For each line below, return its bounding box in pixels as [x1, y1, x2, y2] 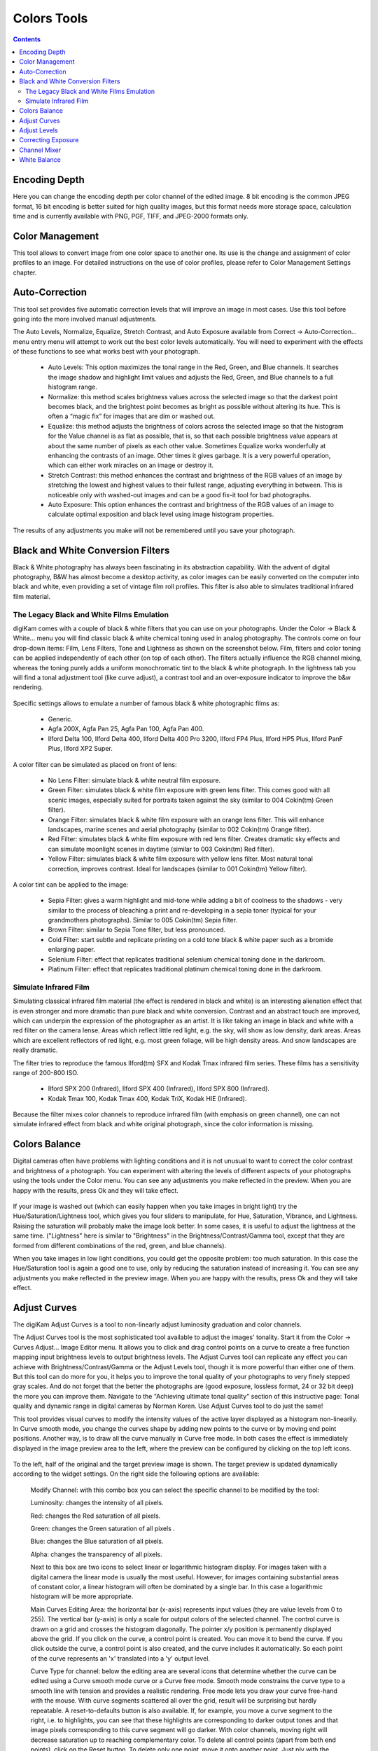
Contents [13, 35, 41, 43]
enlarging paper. [48, 946, 96, 954]
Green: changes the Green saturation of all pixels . [30, 1524, 175, 1533]
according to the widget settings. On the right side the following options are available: [13, 1469, 260, 1478]
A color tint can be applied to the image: [13, 880, 129, 889]
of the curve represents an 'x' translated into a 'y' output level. [30, 1654, 210, 1663]
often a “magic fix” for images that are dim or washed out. [48, 412, 216, 420]
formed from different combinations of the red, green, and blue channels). [13, 1241, 227, 1250]
